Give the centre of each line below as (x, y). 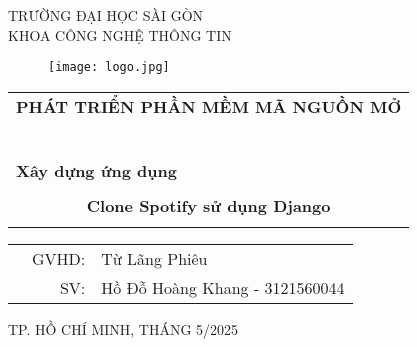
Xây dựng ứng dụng (96, 170)
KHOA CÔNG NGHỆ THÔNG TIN (120, 34)
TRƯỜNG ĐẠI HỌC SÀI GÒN (106, 15)
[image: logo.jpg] (109, 67)
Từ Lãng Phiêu (154, 258)
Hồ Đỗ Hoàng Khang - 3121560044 (223, 287)
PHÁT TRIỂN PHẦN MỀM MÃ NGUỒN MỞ (209, 106)
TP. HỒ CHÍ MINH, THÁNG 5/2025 (123, 328)
